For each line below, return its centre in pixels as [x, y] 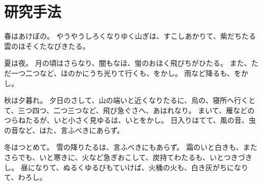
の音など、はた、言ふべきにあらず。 [64, 130]
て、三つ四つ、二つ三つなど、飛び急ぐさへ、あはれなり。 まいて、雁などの [129, 110]
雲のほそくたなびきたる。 [47, 46]
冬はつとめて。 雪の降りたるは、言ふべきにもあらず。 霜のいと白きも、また [131, 147]
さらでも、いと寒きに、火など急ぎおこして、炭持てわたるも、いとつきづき [128, 157]
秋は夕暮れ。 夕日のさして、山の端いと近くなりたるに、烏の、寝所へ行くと [130, 100]
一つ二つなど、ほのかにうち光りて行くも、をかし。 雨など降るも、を [126, 73]
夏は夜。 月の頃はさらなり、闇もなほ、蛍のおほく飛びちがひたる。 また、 [128, 63]
